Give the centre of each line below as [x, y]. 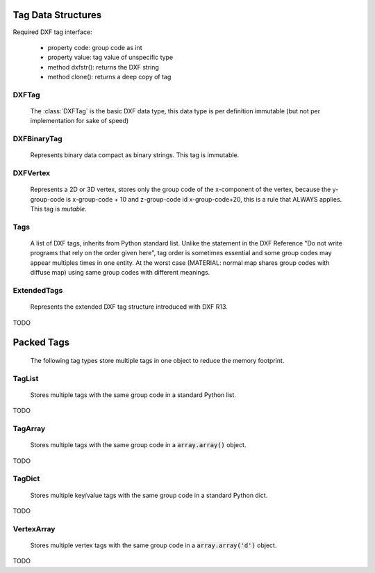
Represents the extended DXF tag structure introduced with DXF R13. [129, 307]
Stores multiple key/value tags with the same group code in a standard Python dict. [149, 495]
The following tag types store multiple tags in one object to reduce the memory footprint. [157, 360]
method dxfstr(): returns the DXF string [103, 67]
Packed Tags [41, 342]
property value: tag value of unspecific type [110, 57]
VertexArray [34, 528]
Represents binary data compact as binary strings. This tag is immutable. [135, 155]
